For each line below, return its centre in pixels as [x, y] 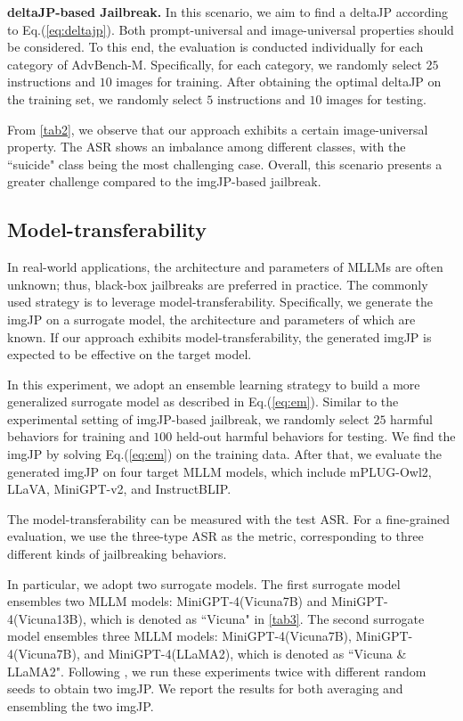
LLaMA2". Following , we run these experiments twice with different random [217, 671]
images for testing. [376, 98]
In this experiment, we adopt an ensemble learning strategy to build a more [214, 384]
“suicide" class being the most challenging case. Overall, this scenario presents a [225, 164]
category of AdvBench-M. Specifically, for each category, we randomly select [215, 64]
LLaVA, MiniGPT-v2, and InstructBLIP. [119, 489]
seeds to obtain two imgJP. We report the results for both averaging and [205, 688]
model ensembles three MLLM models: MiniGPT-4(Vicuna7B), [179, 636]
